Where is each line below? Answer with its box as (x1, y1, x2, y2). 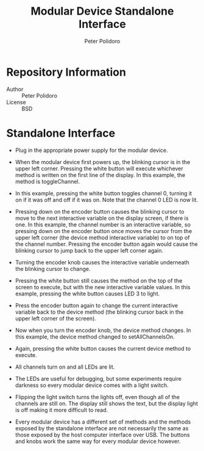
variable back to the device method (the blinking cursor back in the (15, 308, 184, 316)
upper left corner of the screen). (15, 314, 96, 322)
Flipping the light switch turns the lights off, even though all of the (15, 393, 180, 400)
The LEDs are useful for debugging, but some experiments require (15, 375, 181, 382)
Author (6, 85, 24, 93)
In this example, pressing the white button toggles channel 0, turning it (15, 189, 192, 197)
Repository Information (6, 65, 127, 79)
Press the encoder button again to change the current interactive (15, 301, 178, 309)
